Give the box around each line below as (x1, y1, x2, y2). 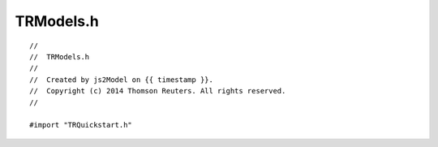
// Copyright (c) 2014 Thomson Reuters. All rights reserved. (29, 86, 286, 96)
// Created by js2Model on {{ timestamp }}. (29, 75, 214, 84)
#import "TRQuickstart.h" (29, 120, 133, 130)
